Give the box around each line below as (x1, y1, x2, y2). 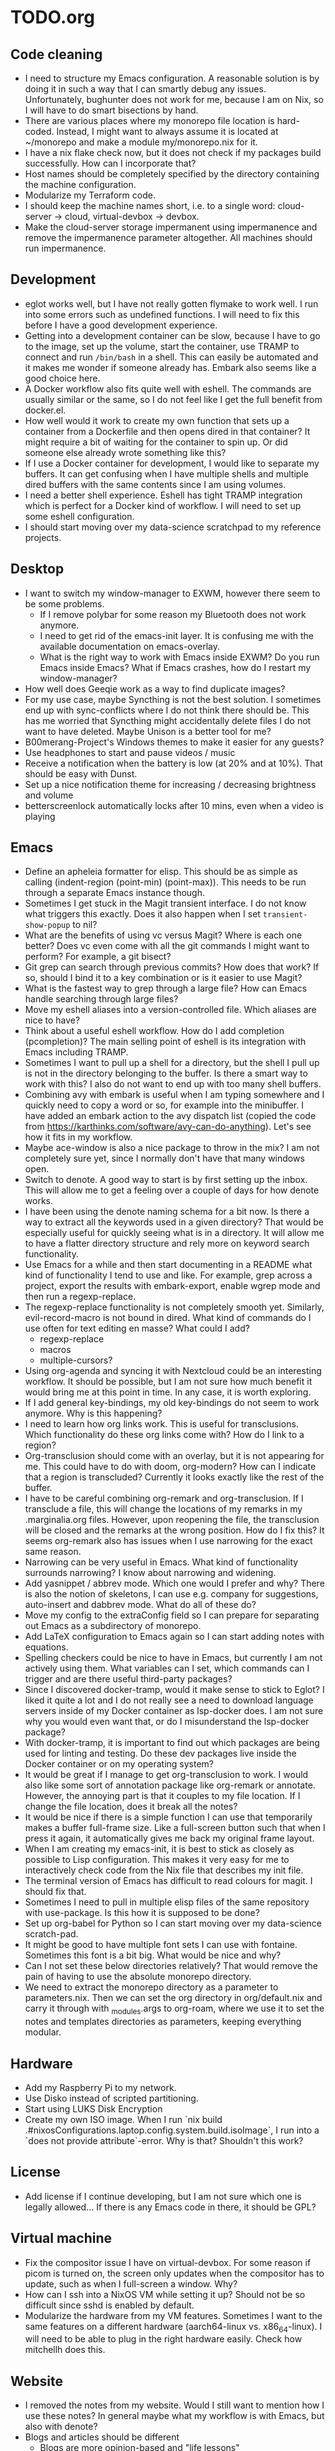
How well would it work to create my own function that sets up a (24, 414, 290, 426)
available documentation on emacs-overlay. (39, 640, 221, 652)
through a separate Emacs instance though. (24, 887, 205, 899)
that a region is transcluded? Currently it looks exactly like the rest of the (24, 1471, 325, 1483)
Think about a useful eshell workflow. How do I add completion (24, 1025, 285, 1037)
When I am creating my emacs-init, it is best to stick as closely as (24, 1843, 295, 1855)
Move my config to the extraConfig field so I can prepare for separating (24, 1609, 320, 1621)
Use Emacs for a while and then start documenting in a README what (24, 1259, 313, 1271)
